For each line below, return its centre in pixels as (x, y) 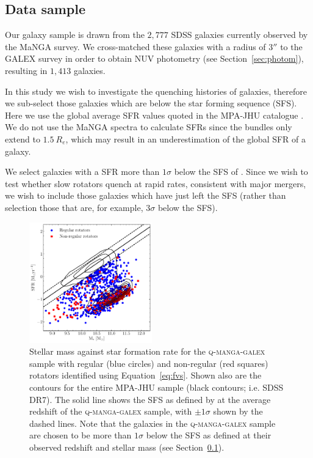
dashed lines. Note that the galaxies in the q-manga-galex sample (153, 423)
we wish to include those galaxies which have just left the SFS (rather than (146, 195)
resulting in (26, 70)
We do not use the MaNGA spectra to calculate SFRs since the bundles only (149, 127)
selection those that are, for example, (74, 207)
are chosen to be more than (81, 435)
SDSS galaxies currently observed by (239, 35)
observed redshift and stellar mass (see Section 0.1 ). (127, 447)
